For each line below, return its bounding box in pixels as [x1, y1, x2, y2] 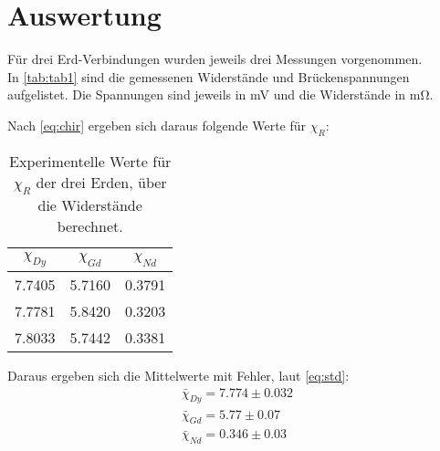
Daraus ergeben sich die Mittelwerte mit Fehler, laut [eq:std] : [7, 366, 350, 385]
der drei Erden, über [36, 171, 167, 193]
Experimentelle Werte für [9, 150, 172, 172]
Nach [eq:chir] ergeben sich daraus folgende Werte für [7, 115, 307, 134]
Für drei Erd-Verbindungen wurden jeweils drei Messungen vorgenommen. [7, 49, 423, 68]
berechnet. [57, 215, 123, 236]
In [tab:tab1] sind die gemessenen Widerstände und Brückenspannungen [7, 67, 410, 86]
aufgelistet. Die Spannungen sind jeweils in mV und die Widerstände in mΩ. [7, 85, 434, 104]
